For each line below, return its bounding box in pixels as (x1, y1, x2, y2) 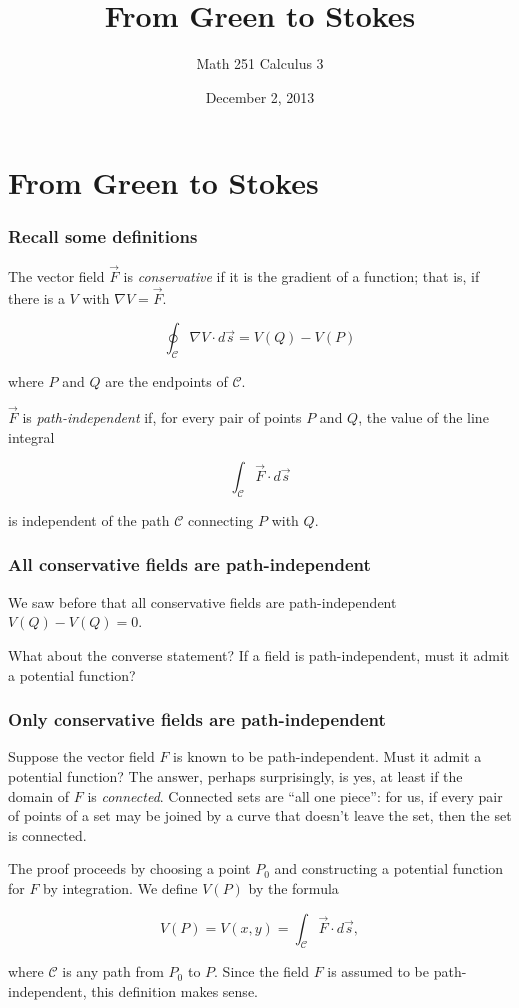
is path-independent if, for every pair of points (22, 406, 302, 427)
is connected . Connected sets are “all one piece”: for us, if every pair (87, 785, 503, 806)
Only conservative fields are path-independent (8, 707, 386, 732)
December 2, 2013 (205, 86, 315, 107)
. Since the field (214, 961, 309, 982)
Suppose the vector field (8, 746, 155, 767)
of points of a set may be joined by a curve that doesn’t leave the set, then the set (8, 805, 512, 826)
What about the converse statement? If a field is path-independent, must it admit (8, 644, 510, 665)
